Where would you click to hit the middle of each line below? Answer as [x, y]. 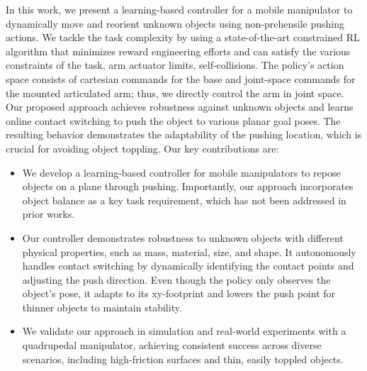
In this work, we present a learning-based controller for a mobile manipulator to [179, 9]
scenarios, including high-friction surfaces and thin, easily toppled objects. [183, 359]
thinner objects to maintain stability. [102, 307]
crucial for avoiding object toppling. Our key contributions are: [142, 148]
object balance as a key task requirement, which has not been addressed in [184, 200]
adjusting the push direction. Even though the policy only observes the [176, 279]
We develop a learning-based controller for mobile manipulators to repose [181, 172]
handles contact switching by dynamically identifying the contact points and [188, 266]
